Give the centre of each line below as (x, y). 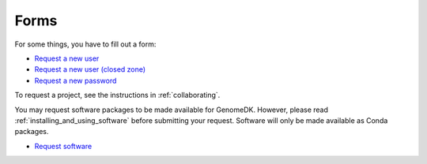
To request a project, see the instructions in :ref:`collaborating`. (117, 95)
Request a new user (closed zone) (90, 69)
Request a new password (76, 80)
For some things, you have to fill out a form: (85, 44)
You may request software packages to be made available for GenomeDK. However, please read (171, 110)
